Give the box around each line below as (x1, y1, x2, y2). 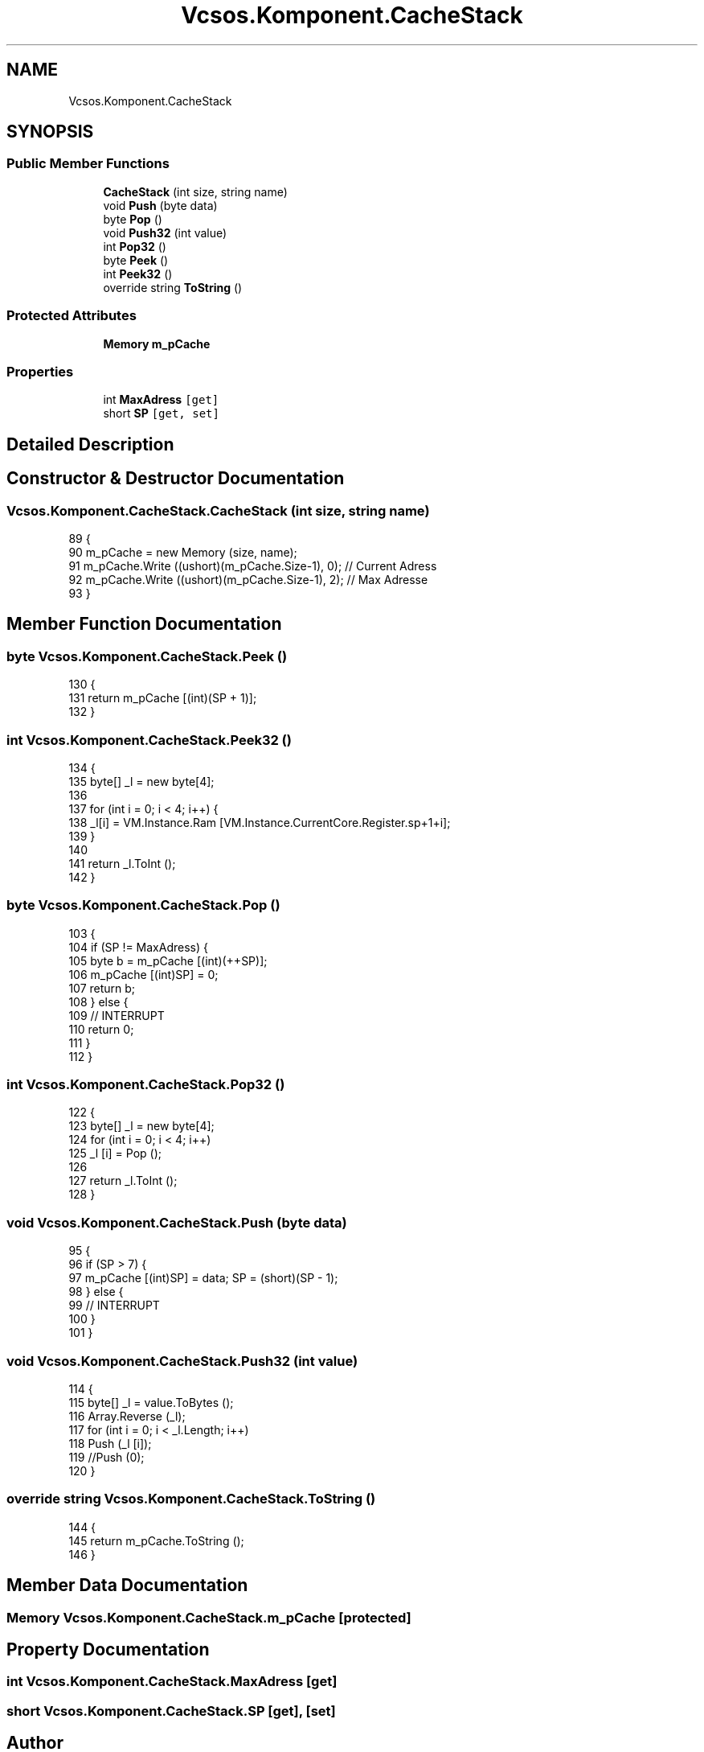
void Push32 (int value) (103, 225, 227, 240)
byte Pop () (103, 212, 162, 226)
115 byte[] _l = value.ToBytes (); (68, 1395, 234, 1409)
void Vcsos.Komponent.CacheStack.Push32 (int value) (6, 1352, 358, 1369)
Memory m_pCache (103, 336, 211, 351)
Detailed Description (6, 434, 174, 454)
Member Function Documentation (6, 614, 282, 635)
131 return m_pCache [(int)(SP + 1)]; (68, 691, 257, 705)
